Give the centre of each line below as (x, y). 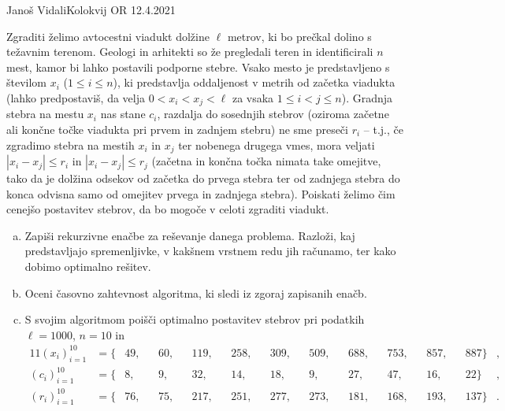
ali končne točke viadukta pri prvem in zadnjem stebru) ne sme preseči (177, 130)
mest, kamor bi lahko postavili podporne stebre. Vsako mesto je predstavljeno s (198, 67)
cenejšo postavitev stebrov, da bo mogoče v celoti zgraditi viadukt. (168, 209)
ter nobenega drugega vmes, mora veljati (277, 144)
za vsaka (253, 97)
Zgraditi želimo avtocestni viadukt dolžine (108, 36)
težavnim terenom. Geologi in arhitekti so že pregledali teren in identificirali (190, 52)
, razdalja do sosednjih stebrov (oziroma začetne (273, 114)
